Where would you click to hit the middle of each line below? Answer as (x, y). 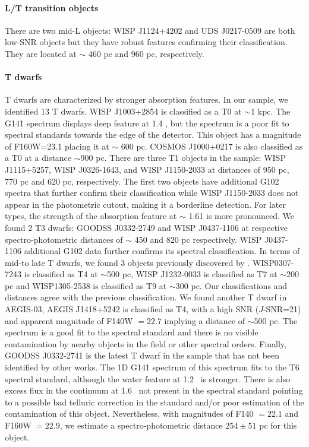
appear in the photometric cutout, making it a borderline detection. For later (145, 204)
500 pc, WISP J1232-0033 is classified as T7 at (192, 274)
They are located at (41, 53)
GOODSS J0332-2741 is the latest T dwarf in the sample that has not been (142, 355)
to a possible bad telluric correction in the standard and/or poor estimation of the (154, 402)
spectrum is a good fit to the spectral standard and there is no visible (132, 332)
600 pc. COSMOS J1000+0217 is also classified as (212, 146)
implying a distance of (205, 320)
